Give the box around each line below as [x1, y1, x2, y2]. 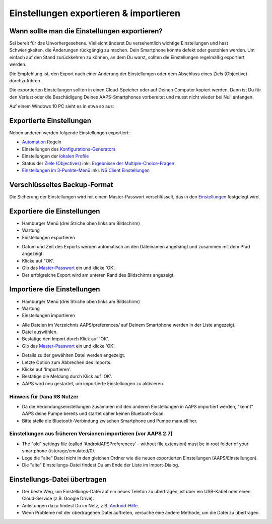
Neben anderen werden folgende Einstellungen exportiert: [9, 130, 130, 136]
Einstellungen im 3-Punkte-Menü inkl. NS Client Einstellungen [22, 167, 150, 174]
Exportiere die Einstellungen [9, 207, 100, 216]
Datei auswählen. [22, 329, 58, 335]
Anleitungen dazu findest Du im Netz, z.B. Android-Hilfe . [22, 502, 140, 508]
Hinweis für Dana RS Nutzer [9, 393, 79, 400]
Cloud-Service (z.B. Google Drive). [22, 495, 94, 502]
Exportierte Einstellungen [9, 117, 92, 125]
